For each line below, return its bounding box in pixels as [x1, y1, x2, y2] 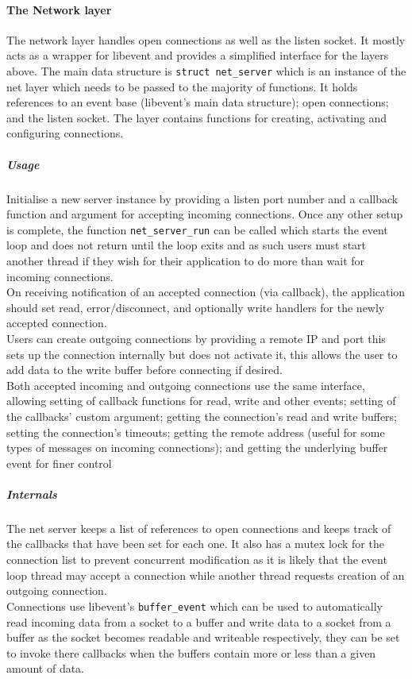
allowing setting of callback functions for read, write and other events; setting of [6, 392, 396, 409]
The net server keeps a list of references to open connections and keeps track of [6, 519, 391, 536]
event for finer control [6, 454, 112, 471]
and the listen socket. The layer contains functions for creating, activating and [6, 109, 387, 125]
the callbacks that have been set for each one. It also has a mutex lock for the [6, 535, 384, 552]
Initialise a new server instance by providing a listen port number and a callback [6, 190, 399, 206]
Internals [6, 485, 57, 502]
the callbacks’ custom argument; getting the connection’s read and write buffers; [6, 407, 397, 424]
